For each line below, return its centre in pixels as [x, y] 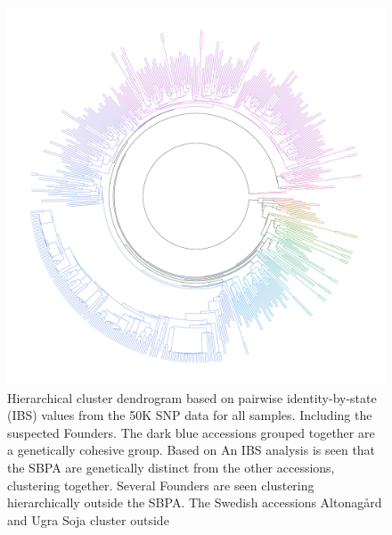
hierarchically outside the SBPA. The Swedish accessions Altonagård [195, 502]
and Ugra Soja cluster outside [88, 519]
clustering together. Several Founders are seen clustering [161, 485]
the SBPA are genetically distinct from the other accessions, [171, 467]
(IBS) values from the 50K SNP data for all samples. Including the [190, 415]
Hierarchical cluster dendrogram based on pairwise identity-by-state [192, 397]
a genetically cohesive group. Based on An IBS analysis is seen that [192, 450]
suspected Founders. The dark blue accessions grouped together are [191, 432]
